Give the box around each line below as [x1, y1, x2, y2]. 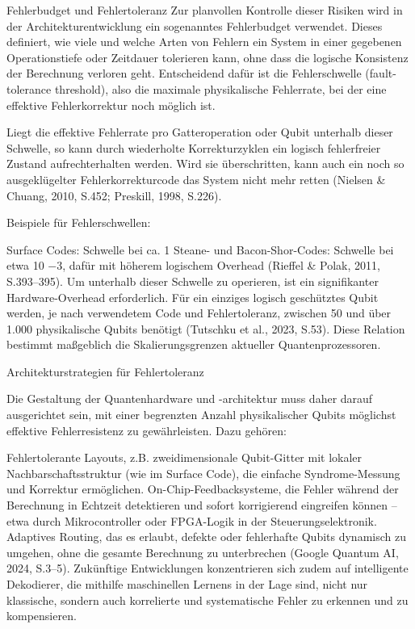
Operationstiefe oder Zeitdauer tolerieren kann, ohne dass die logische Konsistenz [6, 48, 409, 65]
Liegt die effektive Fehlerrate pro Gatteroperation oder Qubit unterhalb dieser [6, 124, 393, 140]
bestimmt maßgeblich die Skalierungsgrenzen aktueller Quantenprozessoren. [6, 336, 381, 353]
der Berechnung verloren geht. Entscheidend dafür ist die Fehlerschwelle [6, 65, 362, 82]
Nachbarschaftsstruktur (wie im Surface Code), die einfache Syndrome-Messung [6, 464, 400, 481]
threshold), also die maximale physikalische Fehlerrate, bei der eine [54, 80, 387, 97]
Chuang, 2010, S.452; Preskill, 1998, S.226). [6, 187, 222, 203]
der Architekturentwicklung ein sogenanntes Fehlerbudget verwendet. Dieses [6, 17, 383, 34]
